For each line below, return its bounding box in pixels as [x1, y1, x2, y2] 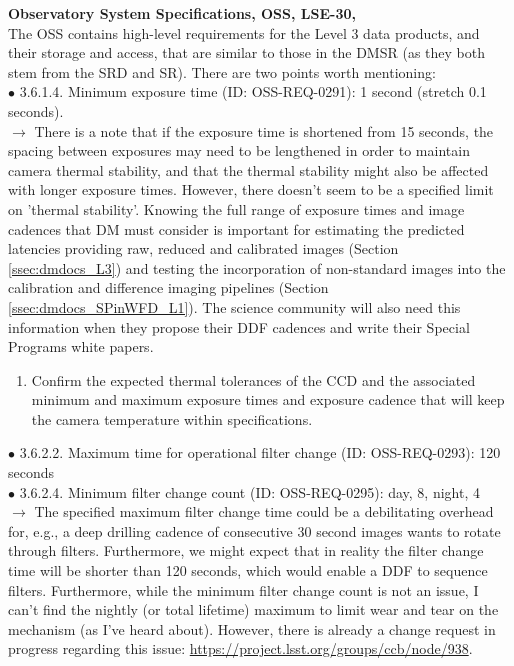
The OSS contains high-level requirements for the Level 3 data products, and [8, 22, 480, 43]
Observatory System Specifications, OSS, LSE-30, [8, 3, 356, 23]
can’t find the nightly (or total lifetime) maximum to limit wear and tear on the [8, 599, 499, 620]
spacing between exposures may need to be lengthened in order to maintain [8, 140, 470, 161]
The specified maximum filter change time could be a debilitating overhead [34, 501, 494, 522]
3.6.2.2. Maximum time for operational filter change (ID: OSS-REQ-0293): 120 [19, 442, 501, 463]
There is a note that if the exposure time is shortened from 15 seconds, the [34, 120, 494, 141]
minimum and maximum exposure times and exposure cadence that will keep [31, 389, 505, 410]
